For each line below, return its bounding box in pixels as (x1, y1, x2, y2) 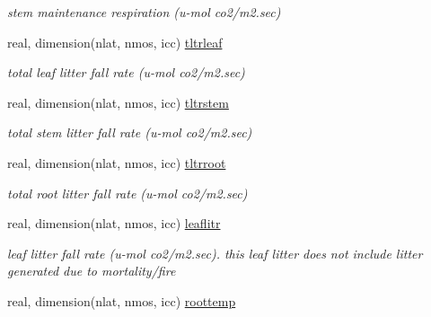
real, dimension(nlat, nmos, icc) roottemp (7, 291, 236, 310)
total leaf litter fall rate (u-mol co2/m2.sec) (7, 63, 245, 82)
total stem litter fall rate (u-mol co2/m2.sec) (7, 123, 252, 142)
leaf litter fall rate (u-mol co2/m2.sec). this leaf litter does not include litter (7, 243, 423, 262)
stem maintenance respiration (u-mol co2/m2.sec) (7, 3, 281, 21)
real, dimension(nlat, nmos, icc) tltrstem (7, 92, 229, 111)
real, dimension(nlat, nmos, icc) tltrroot (7, 153, 226, 172)
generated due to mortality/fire (7, 261, 176, 280)
